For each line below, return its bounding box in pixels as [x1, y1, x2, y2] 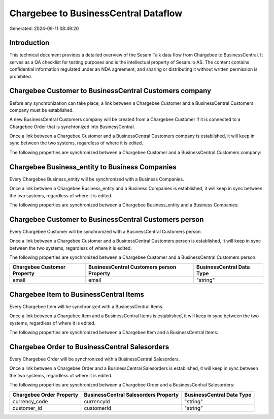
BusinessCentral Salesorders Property [84, 391, 179, 398]
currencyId [84, 398, 110, 405]
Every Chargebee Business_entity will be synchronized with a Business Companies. [9, 176, 185, 182]
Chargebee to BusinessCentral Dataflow [9, 8, 183, 19]
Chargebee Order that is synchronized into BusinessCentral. [9, 124, 135, 130]
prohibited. [9, 73, 32, 79]
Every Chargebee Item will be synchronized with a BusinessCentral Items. [9, 303, 164, 310]
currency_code [12, 398, 48, 405]
